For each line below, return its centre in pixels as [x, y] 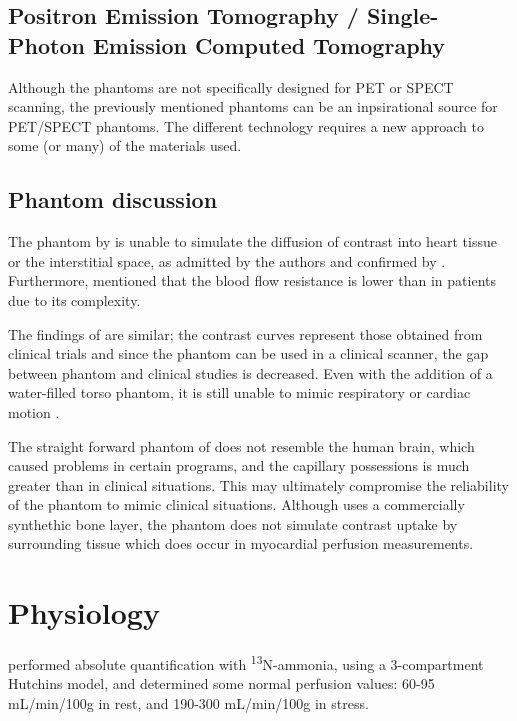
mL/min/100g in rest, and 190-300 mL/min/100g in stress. [188, 703]
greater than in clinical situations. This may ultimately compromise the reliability [258, 484]
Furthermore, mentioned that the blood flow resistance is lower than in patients [252, 280]
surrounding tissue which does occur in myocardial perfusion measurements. [241, 543]
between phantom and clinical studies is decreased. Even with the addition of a [250, 372]
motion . [34, 411]
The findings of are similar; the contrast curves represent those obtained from [245, 333]
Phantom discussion [113, 199]
